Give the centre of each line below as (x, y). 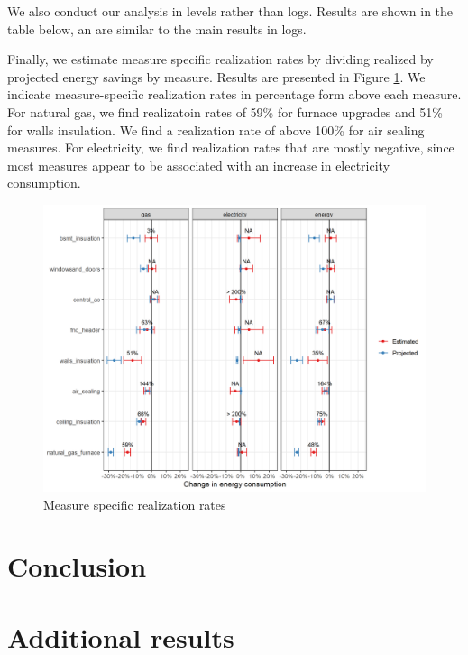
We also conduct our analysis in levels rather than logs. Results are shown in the (230, 11)
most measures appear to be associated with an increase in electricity (199, 165)
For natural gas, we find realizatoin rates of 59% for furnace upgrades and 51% (225, 111)
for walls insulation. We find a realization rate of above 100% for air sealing (216, 129)
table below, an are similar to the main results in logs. (157, 28)
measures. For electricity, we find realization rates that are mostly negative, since (231, 148)
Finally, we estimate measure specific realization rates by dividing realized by (220, 59)
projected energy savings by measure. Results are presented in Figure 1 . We (216, 76)
